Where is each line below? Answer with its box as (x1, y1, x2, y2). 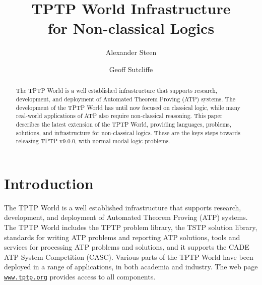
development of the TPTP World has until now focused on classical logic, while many (16, 103, 240, 111)
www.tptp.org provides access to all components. (4, 271, 156, 281)
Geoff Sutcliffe (109, 64, 153, 74)
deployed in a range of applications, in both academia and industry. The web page (4, 261, 258, 272)
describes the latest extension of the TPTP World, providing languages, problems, (16, 120, 232, 128)
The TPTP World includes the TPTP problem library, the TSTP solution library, (4, 222, 257, 233)
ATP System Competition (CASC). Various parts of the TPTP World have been (4, 251, 253, 262)
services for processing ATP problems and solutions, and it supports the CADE (4, 242, 249, 252)
